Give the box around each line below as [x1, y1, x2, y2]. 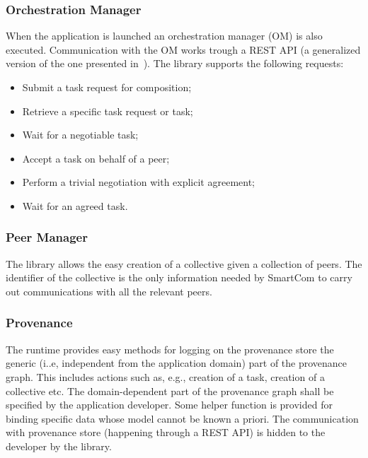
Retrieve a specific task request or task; [22, 103, 193, 118]
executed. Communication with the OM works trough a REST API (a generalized [6, 42, 361, 57]
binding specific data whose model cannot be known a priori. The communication [6, 411, 359, 425]
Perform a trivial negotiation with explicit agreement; [22, 175, 255, 189]
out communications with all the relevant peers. [6, 283, 212, 298]
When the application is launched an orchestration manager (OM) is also [6, 28, 323, 43]
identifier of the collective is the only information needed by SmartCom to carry [6, 270, 352, 285]
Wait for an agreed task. [22, 198, 128, 213]
